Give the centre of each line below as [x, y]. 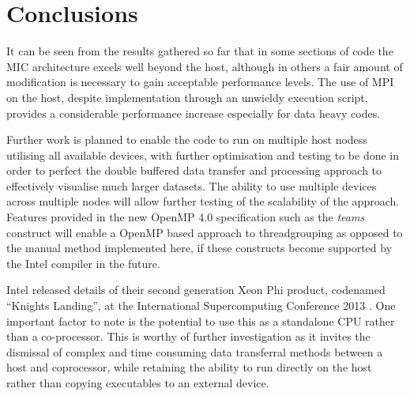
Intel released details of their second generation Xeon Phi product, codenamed [196, 290]
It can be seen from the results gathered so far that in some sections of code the [200, 51]
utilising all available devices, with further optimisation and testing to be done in [203, 155]
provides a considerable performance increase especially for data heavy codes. [194, 113]
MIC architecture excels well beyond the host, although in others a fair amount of [205, 66]
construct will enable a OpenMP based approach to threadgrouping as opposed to [205, 232]
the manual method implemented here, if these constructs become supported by [199, 248]
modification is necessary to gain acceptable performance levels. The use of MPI [200, 82]
